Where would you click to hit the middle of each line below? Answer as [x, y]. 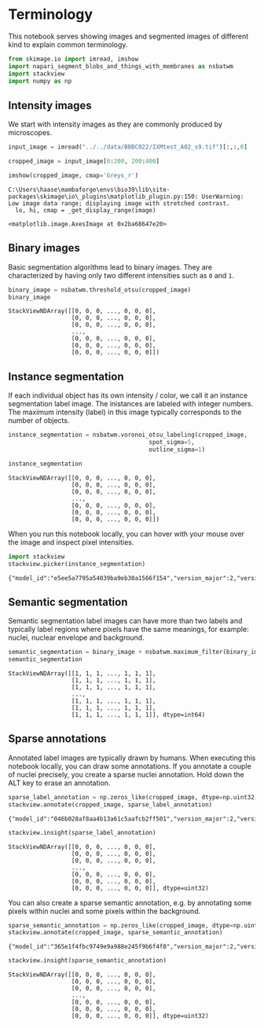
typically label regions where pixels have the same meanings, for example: [128, 630]
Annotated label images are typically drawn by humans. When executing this [132, 758]
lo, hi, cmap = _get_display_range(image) [86, 210]
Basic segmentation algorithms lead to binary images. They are [110, 267]
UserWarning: [223, 196]
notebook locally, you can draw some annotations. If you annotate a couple [130, 766]
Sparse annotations [57, 739]
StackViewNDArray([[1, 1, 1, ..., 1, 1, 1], [82, 674]
